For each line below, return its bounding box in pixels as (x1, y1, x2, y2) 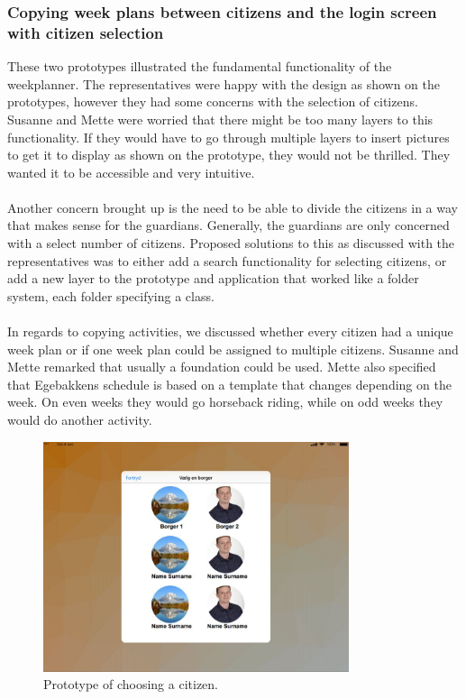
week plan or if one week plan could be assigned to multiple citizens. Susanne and (7, 339, 459, 358)
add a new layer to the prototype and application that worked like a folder (7, 269, 419, 288)
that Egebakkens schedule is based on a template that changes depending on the (7, 374, 452, 393)
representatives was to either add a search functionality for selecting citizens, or (7, 251, 447, 270)
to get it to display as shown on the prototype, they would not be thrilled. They (7, 145, 451, 164)
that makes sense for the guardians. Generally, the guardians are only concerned (7, 216, 450, 235)
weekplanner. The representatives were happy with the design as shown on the (7, 74, 441, 93)
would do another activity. (7, 410, 152, 429)
